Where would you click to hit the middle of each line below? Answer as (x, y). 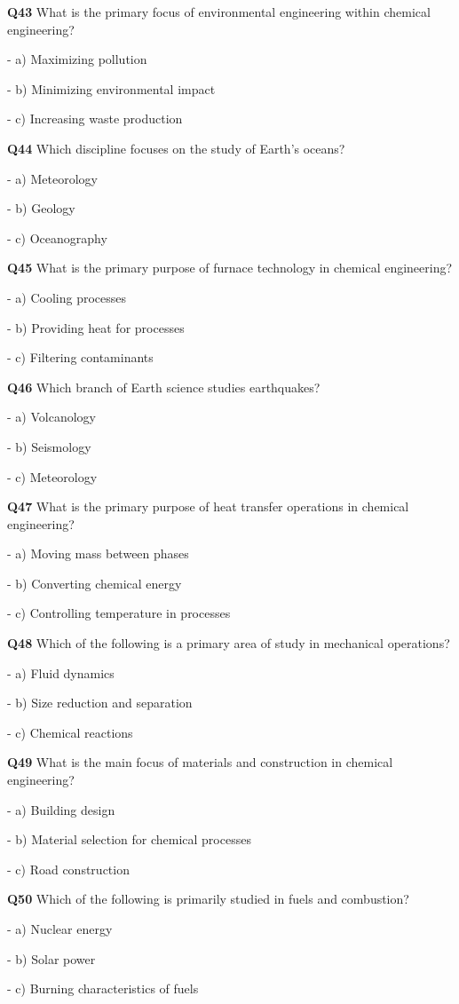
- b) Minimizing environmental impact (111, 88)
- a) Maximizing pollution (77, 59)
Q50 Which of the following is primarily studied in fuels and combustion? (208, 899)
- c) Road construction (68, 869)
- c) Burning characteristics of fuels (103, 988)
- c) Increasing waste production (95, 119)
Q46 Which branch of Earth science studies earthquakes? (164, 387)
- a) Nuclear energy (60, 929)
